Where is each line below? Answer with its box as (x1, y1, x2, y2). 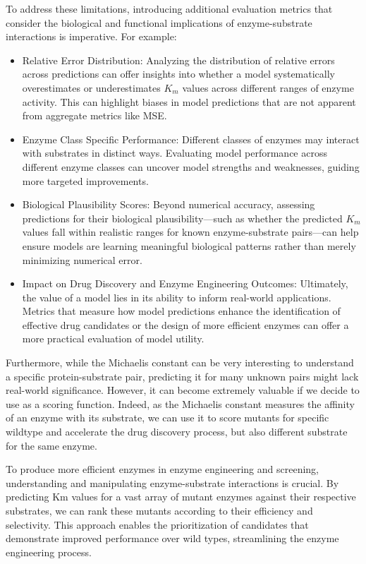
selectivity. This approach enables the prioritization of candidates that (6, 517, 309, 532)
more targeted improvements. (22, 173, 149, 188)
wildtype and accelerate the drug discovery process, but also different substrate (6, 424, 348, 439)
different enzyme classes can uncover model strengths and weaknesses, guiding (22, 159, 360, 174)
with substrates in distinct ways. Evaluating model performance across (22, 145, 327, 160)
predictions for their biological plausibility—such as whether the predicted (22, 210, 343, 225)
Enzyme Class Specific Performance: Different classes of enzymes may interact (22, 131, 360, 146)
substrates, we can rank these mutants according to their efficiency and (6, 503, 313, 517)
